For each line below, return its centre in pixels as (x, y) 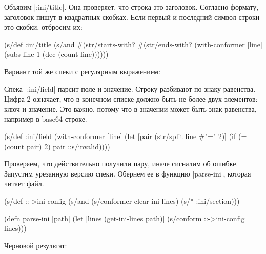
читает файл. (24, 183)
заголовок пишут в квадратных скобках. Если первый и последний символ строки (132, 17)
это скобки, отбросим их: (43, 27)
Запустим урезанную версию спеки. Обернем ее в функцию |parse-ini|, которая (128, 173)
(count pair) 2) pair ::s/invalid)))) (57, 146)
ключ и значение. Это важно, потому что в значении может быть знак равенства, (130, 109)
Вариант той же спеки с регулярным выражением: (82, 71)
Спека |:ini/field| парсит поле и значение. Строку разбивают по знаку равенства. (130, 89)
